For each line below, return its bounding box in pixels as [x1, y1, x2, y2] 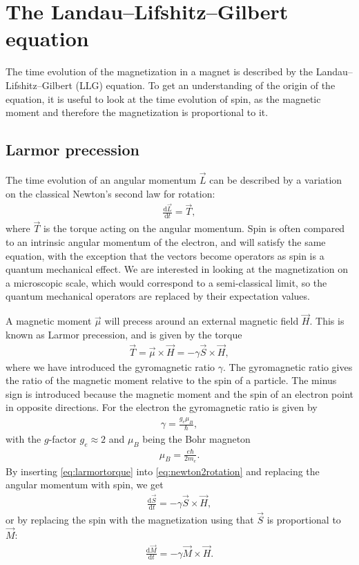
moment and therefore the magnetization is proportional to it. [6, 105, 269, 119]
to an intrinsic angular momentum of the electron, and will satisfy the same [6, 235, 326, 249]
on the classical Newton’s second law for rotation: [6, 186, 215, 200]
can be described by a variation [209, 173, 342, 187]
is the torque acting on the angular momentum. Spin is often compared [43, 221, 345, 236]
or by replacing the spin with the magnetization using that [6, 513, 254, 527]
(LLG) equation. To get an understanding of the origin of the [75, 77, 336, 92]
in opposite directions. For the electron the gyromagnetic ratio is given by [6, 400, 318, 414]
